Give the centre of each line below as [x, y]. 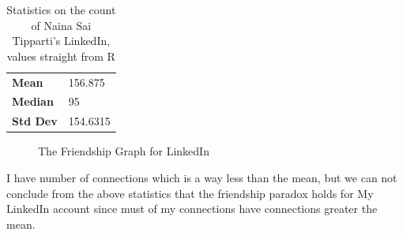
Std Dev [35, 121]
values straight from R [61, 56]
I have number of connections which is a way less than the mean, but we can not [202, 177]
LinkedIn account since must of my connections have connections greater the [192, 209]
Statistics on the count [61, 9]
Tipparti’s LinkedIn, [61, 41]
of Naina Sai [61, 25]
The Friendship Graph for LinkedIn [124, 151]
